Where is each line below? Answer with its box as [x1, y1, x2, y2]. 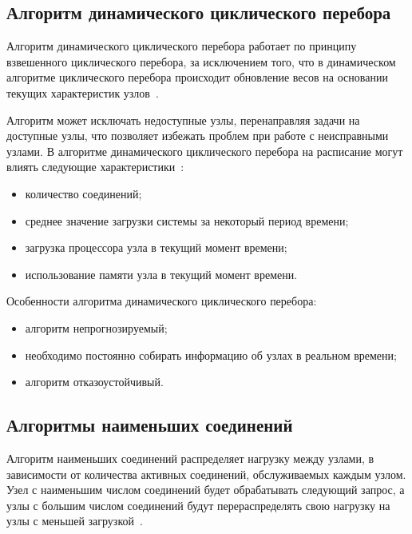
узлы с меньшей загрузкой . [6, 512, 143, 529]
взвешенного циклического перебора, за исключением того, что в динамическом [6, 53, 396, 70]
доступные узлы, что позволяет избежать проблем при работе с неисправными [6, 127, 389, 144]
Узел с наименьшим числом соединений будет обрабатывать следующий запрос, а [6, 481, 405, 498]
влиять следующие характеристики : [6, 158, 184, 175]
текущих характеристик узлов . [6, 84, 159, 101]
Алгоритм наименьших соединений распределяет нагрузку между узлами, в [6, 449, 374, 466]
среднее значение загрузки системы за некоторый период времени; [25, 212, 349, 229]
